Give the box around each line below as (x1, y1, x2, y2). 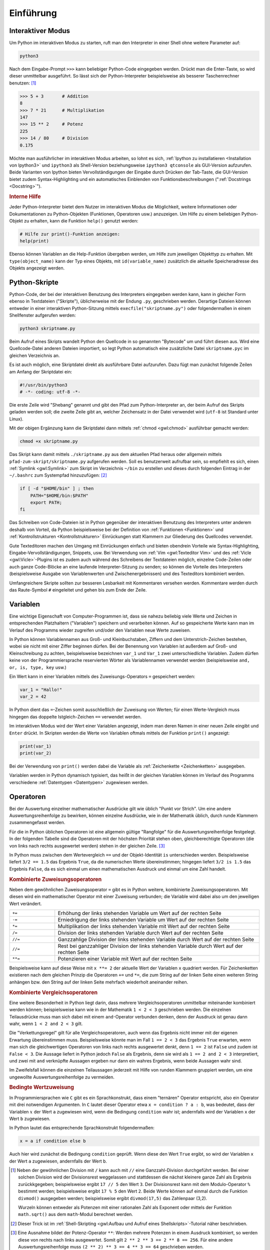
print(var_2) (19, 750, 52, 756)
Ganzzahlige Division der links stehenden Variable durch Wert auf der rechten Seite (57, 935, 254, 942)
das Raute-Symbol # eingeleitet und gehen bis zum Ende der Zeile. (9, 586, 147, 592)
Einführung (9, 7, 57, 18)
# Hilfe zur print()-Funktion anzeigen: (19, 231, 120, 237)
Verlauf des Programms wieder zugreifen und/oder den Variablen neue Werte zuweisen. (9, 627, 191, 633)
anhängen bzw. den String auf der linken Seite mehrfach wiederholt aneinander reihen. (9, 979, 188, 985)
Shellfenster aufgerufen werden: (9, 312, 76, 318)
